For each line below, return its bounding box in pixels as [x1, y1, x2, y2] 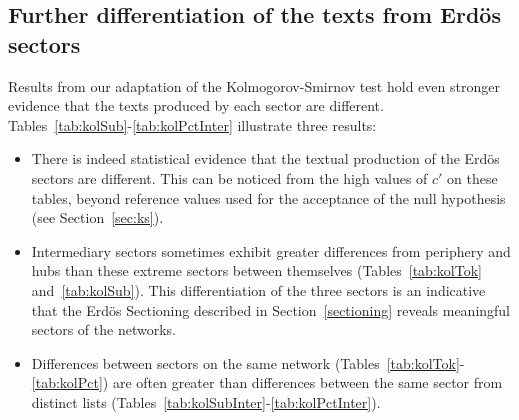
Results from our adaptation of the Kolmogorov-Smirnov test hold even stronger [8, 75, 500, 96]
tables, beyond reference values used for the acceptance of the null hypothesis [31, 187, 506, 208]
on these [447, 167, 498, 188]
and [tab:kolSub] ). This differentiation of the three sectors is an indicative [31, 279, 486, 300]
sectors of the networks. [31, 319, 176, 340]
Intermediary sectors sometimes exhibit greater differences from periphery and [31, 240, 511, 261]
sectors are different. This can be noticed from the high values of [31, 167, 428, 188]
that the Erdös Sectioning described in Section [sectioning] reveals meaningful [31, 299, 511, 320]
